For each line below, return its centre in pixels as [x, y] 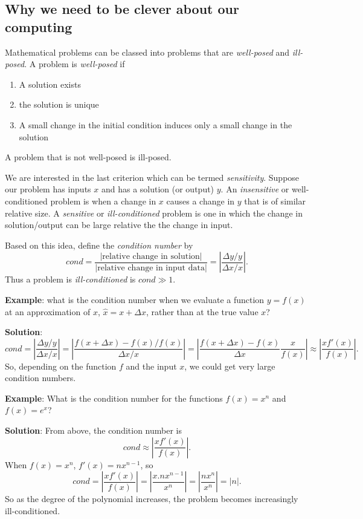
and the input [151, 366]
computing [39, 26]
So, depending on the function [61, 366]
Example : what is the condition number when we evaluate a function [135, 299]
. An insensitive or [255, 189]
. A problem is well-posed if [75, 64]
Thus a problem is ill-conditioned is [70, 279]
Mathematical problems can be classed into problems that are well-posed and [147, 52]
